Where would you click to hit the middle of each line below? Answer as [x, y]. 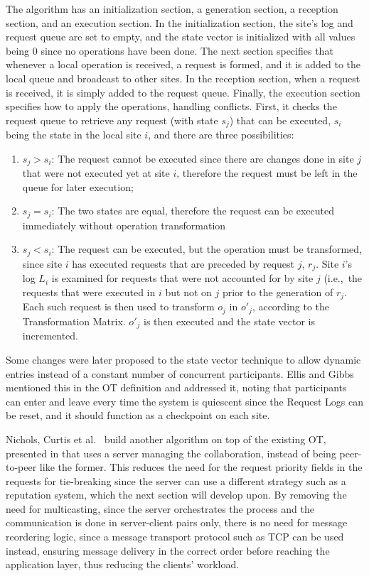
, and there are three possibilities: [221, 135]
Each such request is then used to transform [118, 306]
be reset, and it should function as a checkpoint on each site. [138, 415]
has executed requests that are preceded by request [183, 263]
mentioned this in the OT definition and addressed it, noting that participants [176, 387]
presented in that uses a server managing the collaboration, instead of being [171, 453]
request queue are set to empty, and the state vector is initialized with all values [181, 37]
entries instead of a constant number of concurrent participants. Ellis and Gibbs [180, 373]
